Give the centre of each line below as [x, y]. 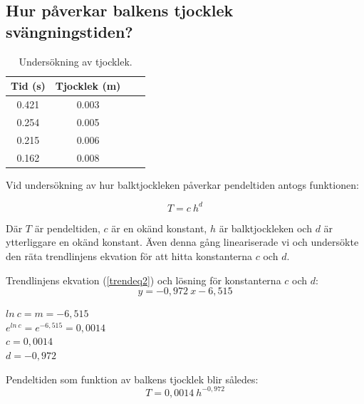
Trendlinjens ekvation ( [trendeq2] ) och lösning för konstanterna [144, 280]
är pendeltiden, [67, 228]
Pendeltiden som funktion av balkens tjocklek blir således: [132, 379]
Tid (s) [28, 86]
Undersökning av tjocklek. [76, 61]
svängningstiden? [69, 31]
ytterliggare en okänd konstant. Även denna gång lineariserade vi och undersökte [182, 242]
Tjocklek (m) [88, 86]
